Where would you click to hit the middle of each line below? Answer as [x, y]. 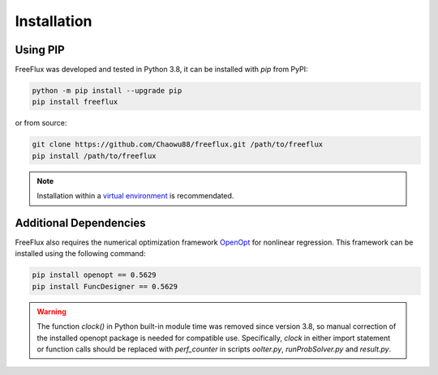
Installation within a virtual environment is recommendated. [135, 196]
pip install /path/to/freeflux [94, 156]
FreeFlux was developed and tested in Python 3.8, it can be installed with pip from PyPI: [161, 70]
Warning [52, 311]
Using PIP [40, 50]
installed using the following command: [80, 254]
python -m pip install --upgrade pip [107, 91]
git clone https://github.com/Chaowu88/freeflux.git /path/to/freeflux [178, 145]
